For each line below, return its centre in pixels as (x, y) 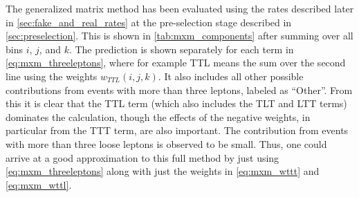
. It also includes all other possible (231, 76)
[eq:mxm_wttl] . (39, 184)
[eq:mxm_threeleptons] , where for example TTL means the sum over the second (176, 63)
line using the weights (52, 76)
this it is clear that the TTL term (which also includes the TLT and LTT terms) (176, 103)
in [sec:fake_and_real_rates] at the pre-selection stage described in (149, 22)
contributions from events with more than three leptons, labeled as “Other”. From (179, 90)
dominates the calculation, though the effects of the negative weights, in (158, 116)
